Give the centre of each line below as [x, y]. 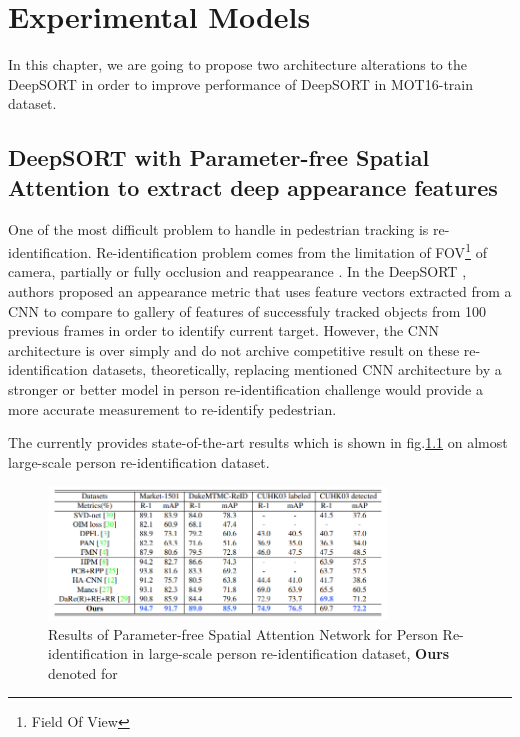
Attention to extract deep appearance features [253, 186]
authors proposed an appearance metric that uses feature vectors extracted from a [260, 290]
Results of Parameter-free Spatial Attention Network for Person [243, 633]
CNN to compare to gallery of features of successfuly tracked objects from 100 [247, 310]
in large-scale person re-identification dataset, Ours [291, 653]
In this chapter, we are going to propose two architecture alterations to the [237, 64]
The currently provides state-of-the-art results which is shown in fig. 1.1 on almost [258, 442]
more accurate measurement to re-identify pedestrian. [172, 408]
